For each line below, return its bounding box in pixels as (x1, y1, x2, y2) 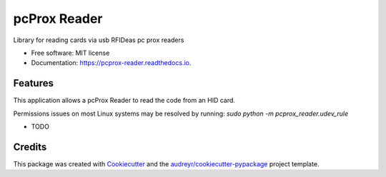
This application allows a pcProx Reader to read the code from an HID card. (13, 96, 236, 105)
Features (13, 77, 54, 89)
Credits (13, 141, 47, 153)
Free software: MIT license (31, 49, 110, 57)
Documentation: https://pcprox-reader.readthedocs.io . (31, 59, 192, 67)
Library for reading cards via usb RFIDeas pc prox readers (13, 36, 184, 44)
